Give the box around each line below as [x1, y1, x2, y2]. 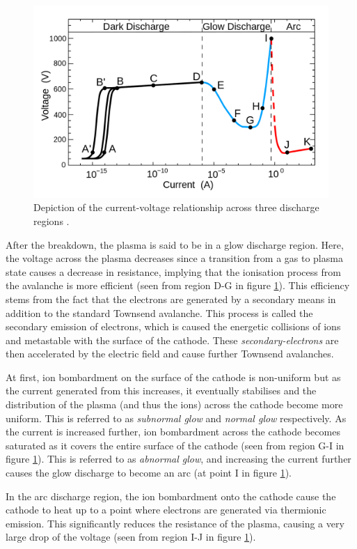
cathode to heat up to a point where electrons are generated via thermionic [6, 502, 326, 517]
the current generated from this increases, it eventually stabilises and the [6, 383, 317, 398]
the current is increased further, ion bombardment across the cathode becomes [6, 424, 340, 439]
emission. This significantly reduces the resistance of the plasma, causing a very [6, 516, 344, 530]
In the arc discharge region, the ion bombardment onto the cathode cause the [6, 488, 336, 503]
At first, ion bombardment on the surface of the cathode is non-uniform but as [6, 369, 341, 384]
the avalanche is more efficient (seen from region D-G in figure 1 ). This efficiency [6, 278, 350, 293]
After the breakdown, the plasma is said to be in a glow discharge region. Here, [6, 237, 344, 252]
